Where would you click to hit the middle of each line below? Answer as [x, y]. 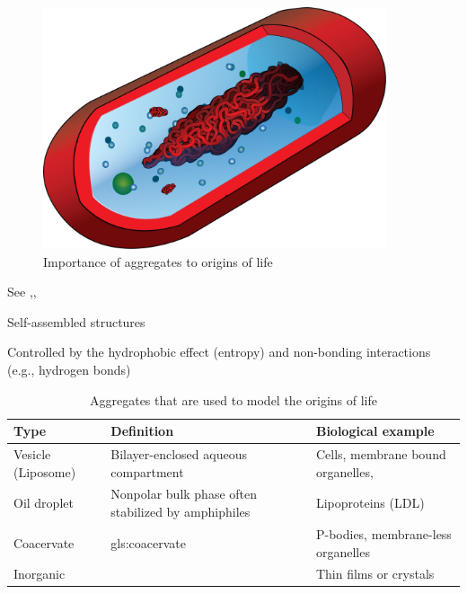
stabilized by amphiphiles [181, 512]
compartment [147, 471]
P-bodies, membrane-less [383, 533]
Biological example [375, 431]
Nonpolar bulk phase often [184, 494]
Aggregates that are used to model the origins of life [233, 399]
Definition [142, 431]
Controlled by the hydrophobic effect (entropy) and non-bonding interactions [219, 352]
